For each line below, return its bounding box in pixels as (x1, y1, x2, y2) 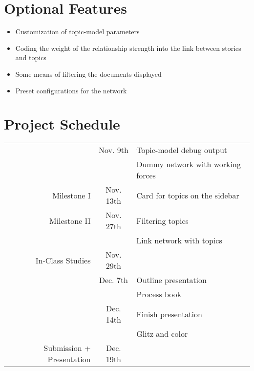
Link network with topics (136, 235, 222, 246)
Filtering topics (136, 215, 189, 226)
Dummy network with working (136, 158, 241, 170)
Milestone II (49, 215, 91, 226)
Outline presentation (136, 274, 207, 286)
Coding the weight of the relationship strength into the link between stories (15, 43, 241, 53)
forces (136, 170, 156, 181)
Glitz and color (136, 328, 188, 340)
